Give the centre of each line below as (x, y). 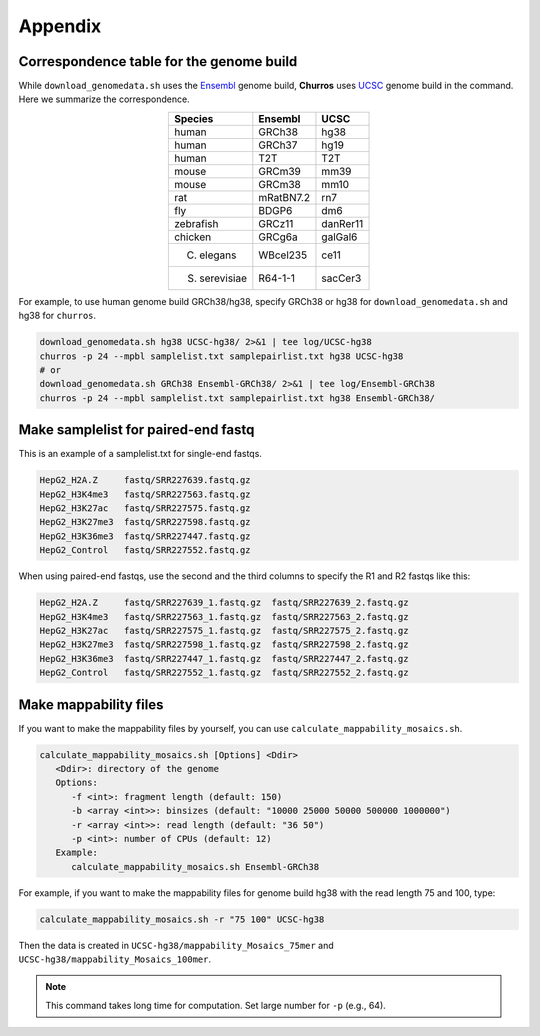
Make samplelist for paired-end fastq (136, 430)
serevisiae (223, 278)
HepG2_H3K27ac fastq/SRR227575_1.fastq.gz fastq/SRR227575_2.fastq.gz (224, 630)
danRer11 (342, 223)
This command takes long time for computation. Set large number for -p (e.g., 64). (216, 1005)
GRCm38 (280, 184)
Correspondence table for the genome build (158, 61)
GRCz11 (276, 223)
